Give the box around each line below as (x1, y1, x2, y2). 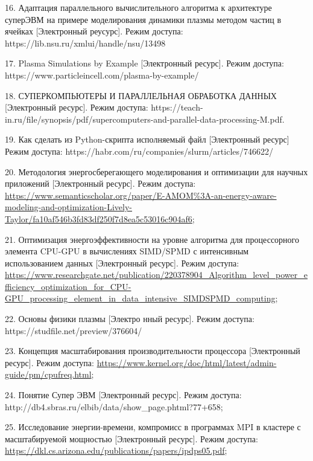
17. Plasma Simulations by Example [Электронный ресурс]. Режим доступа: (5, 57, 284, 69)
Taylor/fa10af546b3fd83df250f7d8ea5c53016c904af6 (5, 212, 192, 225)
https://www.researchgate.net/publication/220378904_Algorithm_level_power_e (5, 268, 308, 281)
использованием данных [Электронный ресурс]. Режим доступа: (5, 256, 239, 269)
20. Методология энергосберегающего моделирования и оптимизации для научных (5, 165, 308, 178)
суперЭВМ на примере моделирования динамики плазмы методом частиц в (5, 13, 282, 25)
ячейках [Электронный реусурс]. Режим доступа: (5, 25, 183, 37)
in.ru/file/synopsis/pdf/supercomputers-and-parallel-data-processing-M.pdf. (5, 112, 285, 125)
